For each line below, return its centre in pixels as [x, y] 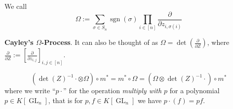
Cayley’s [19, 42]
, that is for [65, 100]
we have [150, 100]
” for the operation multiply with [113, 91]
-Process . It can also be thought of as [100, 42]
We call [16, 6]
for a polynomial [194, 91]
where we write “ [30, 91]
